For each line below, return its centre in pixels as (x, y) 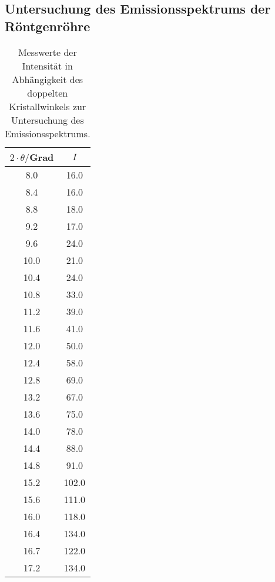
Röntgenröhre (48, 26)
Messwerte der (47, 52)
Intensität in (47, 65)
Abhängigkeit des (48, 79)
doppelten (48, 92)
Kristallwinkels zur (48, 106)
